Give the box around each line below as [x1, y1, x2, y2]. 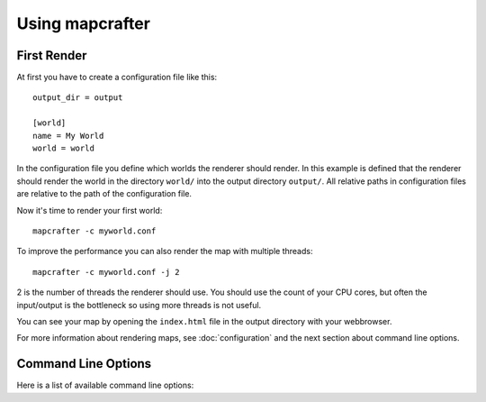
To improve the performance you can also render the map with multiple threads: [16, 246, 313, 257]
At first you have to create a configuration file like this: [16, 72, 218, 83]
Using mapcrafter [16, 14, 150, 33]
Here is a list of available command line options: [16, 379, 194, 391]
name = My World [32, 131, 104, 141]
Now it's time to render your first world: [16, 205, 163, 215]
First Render [16, 48, 87, 63]
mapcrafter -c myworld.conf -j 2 [32, 267, 180, 277]
